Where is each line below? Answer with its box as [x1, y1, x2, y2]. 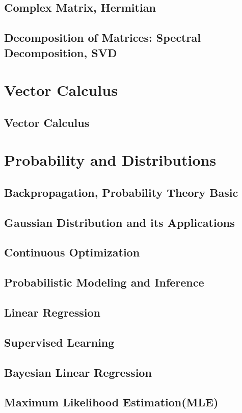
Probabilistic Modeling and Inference [4, 274, 204, 290]
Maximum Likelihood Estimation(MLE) [4, 394, 219, 410]
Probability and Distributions [4, 149, 217, 170]
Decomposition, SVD [4, 44, 117, 60]
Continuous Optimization [4, 244, 140, 260]
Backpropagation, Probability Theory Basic [4, 184, 238, 200]
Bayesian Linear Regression [4, 364, 152, 380]
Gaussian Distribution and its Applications [4, 214, 235, 230]
